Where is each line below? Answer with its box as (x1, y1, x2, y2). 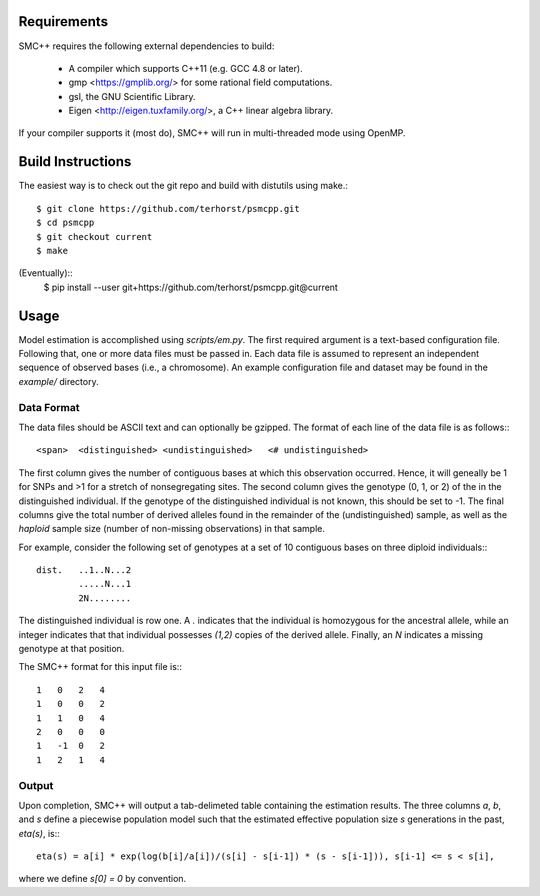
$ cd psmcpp (36, 217, 95, 229)
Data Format (18, 400, 80, 414)
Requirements (18, 13, 109, 30)
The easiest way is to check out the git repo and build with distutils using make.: (18, 180, 349, 192)
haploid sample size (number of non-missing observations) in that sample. (18, 523, 325, 535)
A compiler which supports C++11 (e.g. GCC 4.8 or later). (68, 62, 304, 74)
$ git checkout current (36, 231, 153, 242)
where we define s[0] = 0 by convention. (18, 873, 187, 885)
